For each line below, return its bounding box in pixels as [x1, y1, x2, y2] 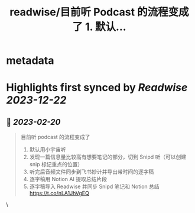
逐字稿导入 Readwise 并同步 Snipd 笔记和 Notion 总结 [29, 183, 160, 190]
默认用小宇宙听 [29, 146, 66, 153]
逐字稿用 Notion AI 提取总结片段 [29, 176, 108, 183]
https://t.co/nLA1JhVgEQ [29, 190, 90, 197]
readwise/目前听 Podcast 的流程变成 [9, 5, 189, 19]
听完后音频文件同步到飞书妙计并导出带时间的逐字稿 [29, 168, 154, 175]
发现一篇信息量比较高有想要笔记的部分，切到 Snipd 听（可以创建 [29, 153, 187, 160]
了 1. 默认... [72, 20, 126, 34]
